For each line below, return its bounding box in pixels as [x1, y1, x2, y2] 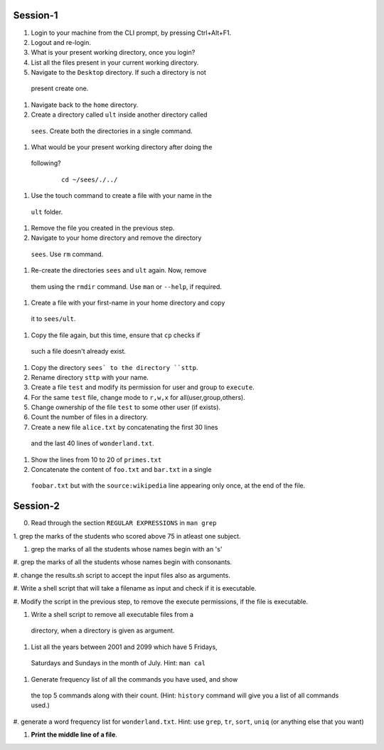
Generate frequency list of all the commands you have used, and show [31, 675, 238, 683]
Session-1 [13, 9, 58, 21]
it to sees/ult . [31, 315, 76, 323]
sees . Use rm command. [31, 250, 104, 258]
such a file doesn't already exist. [31, 347, 127, 356]
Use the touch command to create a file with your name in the [31, 191, 213, 200]
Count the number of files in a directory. [31, 413, 149, 421]
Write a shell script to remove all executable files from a [31, 611, 194, 619]
